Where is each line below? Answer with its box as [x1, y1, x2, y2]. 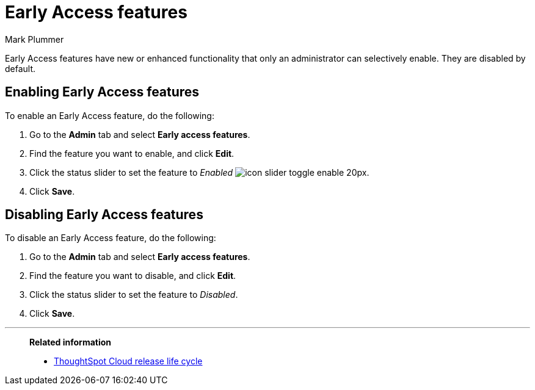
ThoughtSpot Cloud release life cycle [54, 356, 203, 367]
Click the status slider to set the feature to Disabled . [29, 289, 238, 300]
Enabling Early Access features [5, 84, 200, 100]
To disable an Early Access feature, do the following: [5, 233, 216, 244]
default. [5, 63, 36, 74]
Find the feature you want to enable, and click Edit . [29, 148, 235, 159]
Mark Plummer [5, 34, 64, 45]
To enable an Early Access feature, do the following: [5, 110, 214, 121]
